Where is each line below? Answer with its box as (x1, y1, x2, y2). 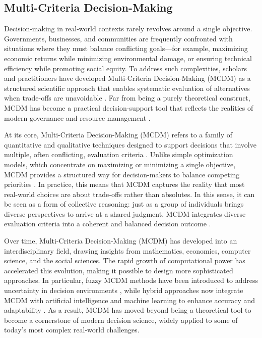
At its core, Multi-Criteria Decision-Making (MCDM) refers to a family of (4, 129, 233, 140)
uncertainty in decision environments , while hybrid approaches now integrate (4, 285, 243, 296)
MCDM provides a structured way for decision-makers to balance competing (4, 169, 240, 179)
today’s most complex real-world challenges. (4, 324, 140, 335)
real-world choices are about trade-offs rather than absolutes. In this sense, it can (4, 188, 255, 199)
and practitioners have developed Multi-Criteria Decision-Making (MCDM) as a (4, 73, 251, 83)
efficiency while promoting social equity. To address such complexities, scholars (4, 63, 247, 73)
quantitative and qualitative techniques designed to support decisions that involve (4, 139, 256, 150)
